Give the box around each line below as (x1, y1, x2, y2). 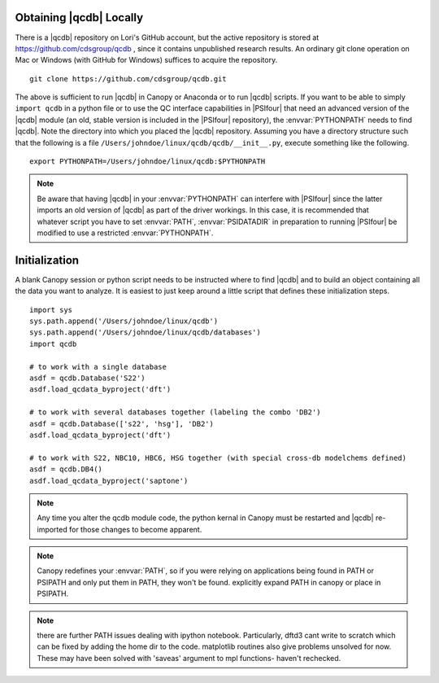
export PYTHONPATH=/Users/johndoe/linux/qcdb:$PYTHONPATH (29, 157, 266, 166)
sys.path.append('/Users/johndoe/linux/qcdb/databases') (29, 328, 262, 337)
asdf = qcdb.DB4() (29, 465, 103, 474)
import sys (29, 305, 73, 314)
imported (37, 524, 68, 534)
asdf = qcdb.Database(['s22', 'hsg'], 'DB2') (29, 419, 215, 428)
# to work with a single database (29, 362, 167, 371)
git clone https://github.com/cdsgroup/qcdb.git (29, 74, 227, 83)
